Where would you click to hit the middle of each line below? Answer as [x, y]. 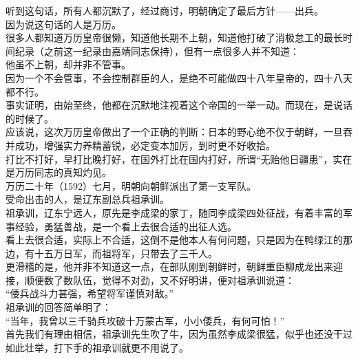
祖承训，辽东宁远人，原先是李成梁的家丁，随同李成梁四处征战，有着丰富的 [174, 212]
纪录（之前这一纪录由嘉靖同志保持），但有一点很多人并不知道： [157, 51]
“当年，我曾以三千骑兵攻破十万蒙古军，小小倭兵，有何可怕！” [145, 320]
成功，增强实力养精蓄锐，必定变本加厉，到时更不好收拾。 [145, 145]
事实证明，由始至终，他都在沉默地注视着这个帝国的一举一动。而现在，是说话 [179, 105]
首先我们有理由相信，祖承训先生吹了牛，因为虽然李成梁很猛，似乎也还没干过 [179, 334]
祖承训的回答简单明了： [59, 307]
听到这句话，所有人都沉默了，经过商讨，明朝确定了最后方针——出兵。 [165, 10]
